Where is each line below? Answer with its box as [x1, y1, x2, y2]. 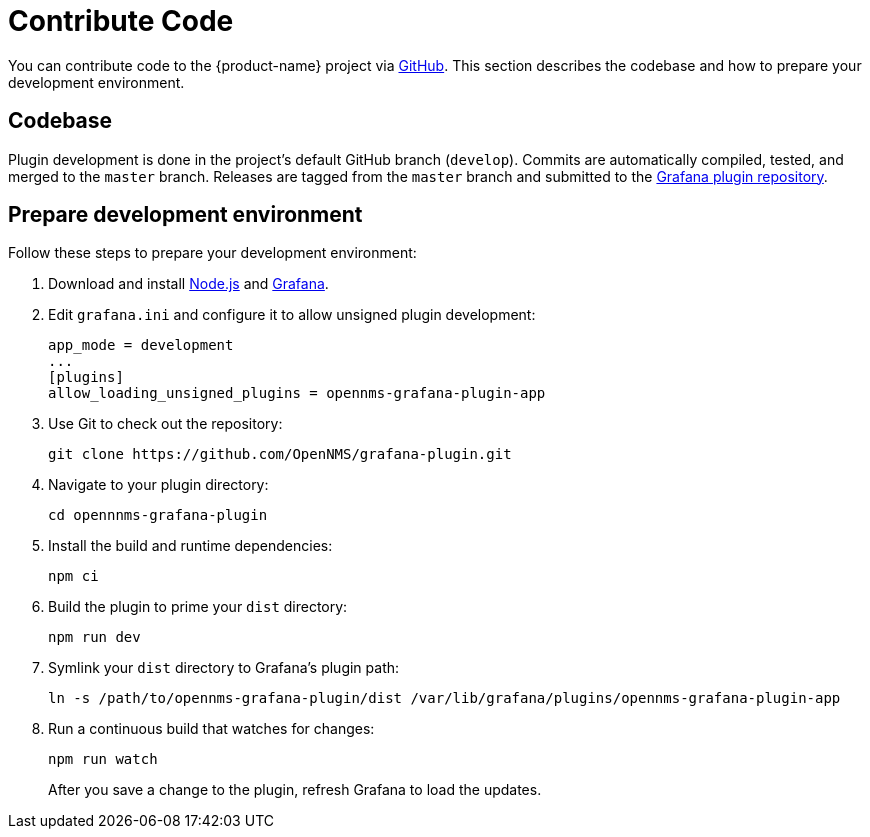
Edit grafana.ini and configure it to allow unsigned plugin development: [48, 306, 536, 324]
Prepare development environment [8, 202, 363, 228]
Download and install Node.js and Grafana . [48, 275, 329, 293]
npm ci [48, 568, 99, 585]
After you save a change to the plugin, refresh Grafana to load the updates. [48, 781, 542, 799]
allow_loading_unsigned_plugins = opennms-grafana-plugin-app [48, 385, 546, 402]
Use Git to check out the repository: [48, 415, 283, 433]
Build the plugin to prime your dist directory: [48, 598, 348, 616]
